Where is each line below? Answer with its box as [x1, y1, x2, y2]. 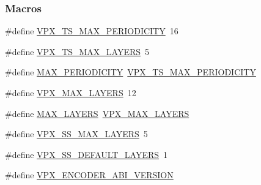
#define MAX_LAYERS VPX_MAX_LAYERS [5, 107, 189, 119]
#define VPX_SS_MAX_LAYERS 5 [5, 127, 148, 140]
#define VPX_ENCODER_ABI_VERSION [5, 168, 174, 181]
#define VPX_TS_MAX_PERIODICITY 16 [5, 25, 178, 37]
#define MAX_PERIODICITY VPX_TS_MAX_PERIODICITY [5, 66, 256, 78]
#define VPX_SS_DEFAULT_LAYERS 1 [5, 148, 168, 160]
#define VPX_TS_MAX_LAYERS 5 [5, 45, 150, 58]
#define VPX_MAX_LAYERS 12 [5, 86, 136, 99]
